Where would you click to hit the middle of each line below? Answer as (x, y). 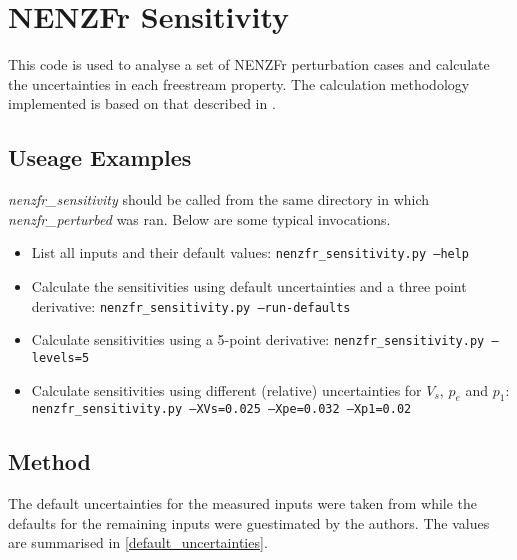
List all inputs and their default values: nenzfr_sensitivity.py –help (250, 252)
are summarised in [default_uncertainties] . (138, 542)
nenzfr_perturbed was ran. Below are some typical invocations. (199, 218)
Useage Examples (100, 157)
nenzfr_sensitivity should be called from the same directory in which (219, 199)
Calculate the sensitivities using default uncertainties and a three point (249, 285)
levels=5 (60, 357)
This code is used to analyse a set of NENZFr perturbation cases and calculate (249, 64)
